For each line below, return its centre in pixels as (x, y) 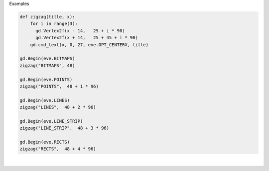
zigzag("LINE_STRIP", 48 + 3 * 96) (65, 128)
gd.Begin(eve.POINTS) (46, 79)
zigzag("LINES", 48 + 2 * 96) (58, 107)
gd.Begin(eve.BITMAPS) (47, 59)
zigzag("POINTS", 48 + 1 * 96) (59, 86)
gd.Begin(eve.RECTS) (45, 142)
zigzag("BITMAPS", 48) (47, 65)
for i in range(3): (54, 24)
